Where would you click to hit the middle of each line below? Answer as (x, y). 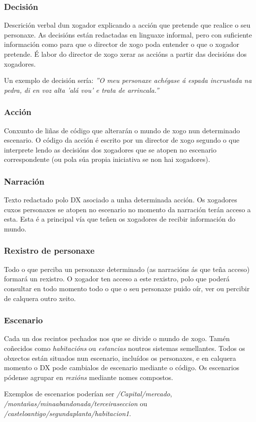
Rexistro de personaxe (49, 250)
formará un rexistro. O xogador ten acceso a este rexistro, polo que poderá (117, 279)
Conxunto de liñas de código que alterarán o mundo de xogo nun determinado (122, 130)
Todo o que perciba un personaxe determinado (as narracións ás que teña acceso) (127, 269)
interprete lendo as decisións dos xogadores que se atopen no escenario (110, 149)
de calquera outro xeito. (40, 298)
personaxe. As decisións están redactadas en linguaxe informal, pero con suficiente (128, 34)
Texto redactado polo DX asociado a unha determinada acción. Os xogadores (121, 200)
